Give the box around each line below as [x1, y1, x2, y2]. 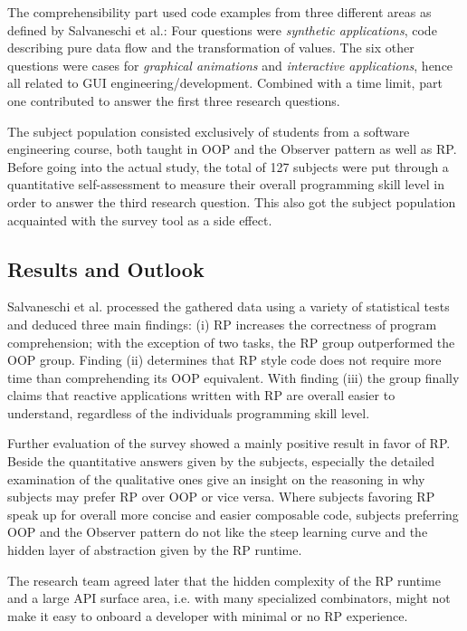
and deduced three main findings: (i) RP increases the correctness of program [7, 314, 437, 333]
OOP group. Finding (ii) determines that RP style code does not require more [7, 350, 442, 369]
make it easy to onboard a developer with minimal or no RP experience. [7, 606, 408, 625]
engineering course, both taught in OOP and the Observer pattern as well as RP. [7, 139, 457, 158]
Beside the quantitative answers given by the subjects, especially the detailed [7, 452, 434, 471]
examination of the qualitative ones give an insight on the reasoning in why [7, 469, 425, 488]
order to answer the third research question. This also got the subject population [7, 192, 456, 211]
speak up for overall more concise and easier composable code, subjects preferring [7, 504, 459, 523]
